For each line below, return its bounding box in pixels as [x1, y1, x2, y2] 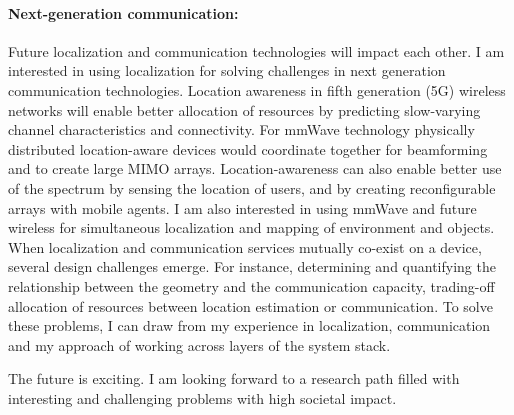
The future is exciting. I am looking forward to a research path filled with [8, 368, 460, 389]
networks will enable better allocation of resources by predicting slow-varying [8, 99, 481, 120]
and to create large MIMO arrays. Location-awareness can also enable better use [8, 158, 502, 179]
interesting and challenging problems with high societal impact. [8, 387, 397, 408]
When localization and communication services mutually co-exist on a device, [8, 236, 482, 257]
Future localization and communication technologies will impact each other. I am [8, 40, 505, 61]
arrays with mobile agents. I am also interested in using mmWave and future [8, 197, 477, 218]
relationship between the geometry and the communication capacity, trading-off [8, 275, 495, 296]
